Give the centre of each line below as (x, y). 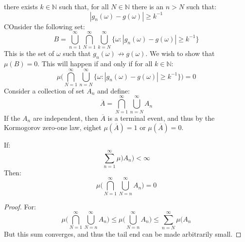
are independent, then (65, 118)
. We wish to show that (180, 53)
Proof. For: (20, 206)
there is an (148, 6)
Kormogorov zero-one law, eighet (53, 127)
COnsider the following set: (44, 26)
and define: (113, 90)
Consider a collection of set (44, 90)
